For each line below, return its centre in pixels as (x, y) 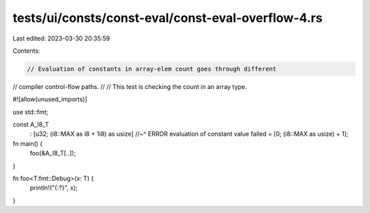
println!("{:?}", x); (54, 188)
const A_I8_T (31, 125)
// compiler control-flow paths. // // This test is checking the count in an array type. (130, 86)
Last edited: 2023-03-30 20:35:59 (61, 38)
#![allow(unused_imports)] (50, 99)
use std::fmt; (30, 112)
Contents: (26, 51)
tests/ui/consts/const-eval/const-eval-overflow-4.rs (168, 18)
